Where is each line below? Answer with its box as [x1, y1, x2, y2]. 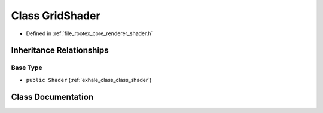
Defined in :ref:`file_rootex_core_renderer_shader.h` [26, 30, 153, 37]
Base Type [11, 63, 42, 72]
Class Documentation [11, 91, 94, 102]
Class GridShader [11, 9, 101, 22]
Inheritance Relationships [11, 45, 109, 56]
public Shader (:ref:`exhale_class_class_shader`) [26, 76, 152, 83]
